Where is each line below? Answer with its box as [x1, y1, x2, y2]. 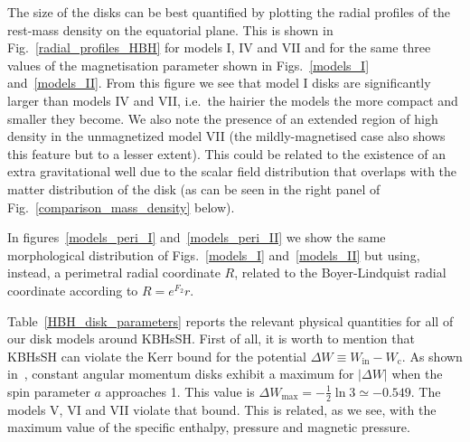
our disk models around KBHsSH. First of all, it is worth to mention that [7, 329, 415, 348]
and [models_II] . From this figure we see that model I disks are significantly [7, 73, 431, 92]
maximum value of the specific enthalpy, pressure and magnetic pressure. [7, 418, 410, 437]
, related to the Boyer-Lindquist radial [234, 263, 446, 282]
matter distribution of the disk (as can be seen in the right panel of [7, 179, 381, 198]
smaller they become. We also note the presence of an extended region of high [7, 108, 438, 127]
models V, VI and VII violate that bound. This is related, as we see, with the [7, 400, 437, 418]
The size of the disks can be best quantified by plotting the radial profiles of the [7, 3, 451, 21]
